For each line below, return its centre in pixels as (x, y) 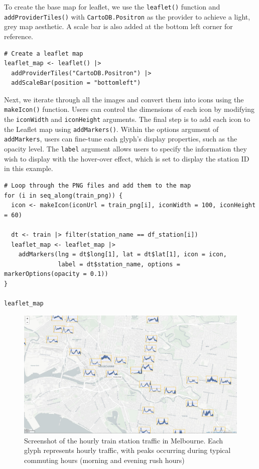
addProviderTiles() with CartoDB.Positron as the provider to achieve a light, (127, 16)
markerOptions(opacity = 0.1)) (56, 274)
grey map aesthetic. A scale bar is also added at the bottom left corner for (118, 26)
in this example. (29, 168)
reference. (19, 36)
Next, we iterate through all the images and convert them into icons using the (124, 99)
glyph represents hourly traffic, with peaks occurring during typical (127, 450)
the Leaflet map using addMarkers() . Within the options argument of (111, 129)
